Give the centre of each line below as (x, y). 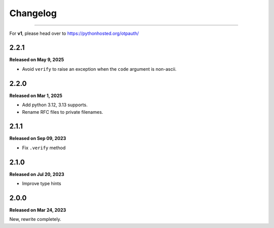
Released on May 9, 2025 (37, 60)
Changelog (33, 13)
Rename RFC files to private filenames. (63, 112)
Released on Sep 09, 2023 (38, 139)
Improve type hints (42, 184)
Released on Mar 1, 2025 (36, 96)
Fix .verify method (44, 148)
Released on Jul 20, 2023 (37, 174)
